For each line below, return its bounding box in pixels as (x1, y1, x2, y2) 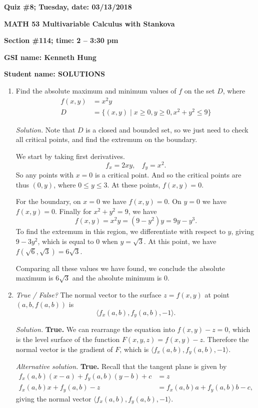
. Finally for (54, 205, 91, 216)
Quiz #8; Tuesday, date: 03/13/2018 (4, 1, 132, 11)
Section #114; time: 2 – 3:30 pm (4, 35, 118, 45)
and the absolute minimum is (72, 272, 162, 283)
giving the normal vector (15, 393, 91, 403)
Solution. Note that (15, 124, 75, 134)
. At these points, (107, 179, 160, 189)
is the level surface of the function (15, 334, 120, 344)
